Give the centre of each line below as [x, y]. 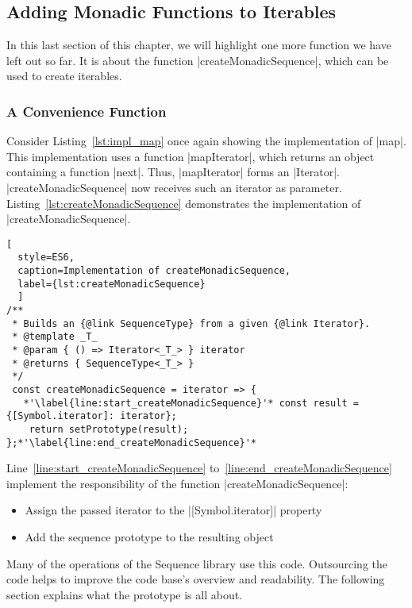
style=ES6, [46, 258]
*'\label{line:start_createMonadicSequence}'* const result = [191, 403]
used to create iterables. [64, 76]
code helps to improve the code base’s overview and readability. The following [196, 579]
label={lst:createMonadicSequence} [112, 284]
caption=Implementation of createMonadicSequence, [154, 271]
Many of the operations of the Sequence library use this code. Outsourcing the [197, 563]
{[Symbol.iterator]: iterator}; [92, 416]
